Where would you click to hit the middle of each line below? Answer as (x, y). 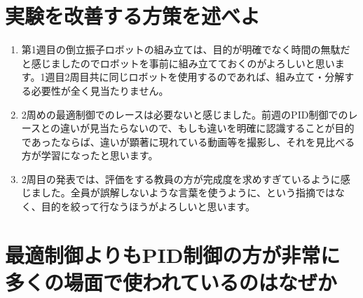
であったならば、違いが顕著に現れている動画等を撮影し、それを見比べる (188, 141)
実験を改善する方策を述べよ (133, 16)
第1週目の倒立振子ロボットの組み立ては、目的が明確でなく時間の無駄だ (186, 49)
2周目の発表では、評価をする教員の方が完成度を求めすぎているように (181, 178)
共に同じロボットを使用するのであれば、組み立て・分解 (217, 77)
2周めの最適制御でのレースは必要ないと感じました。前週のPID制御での (185, 114)
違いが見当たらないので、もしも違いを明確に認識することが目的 (207, 128)
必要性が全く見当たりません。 (100, 90)
